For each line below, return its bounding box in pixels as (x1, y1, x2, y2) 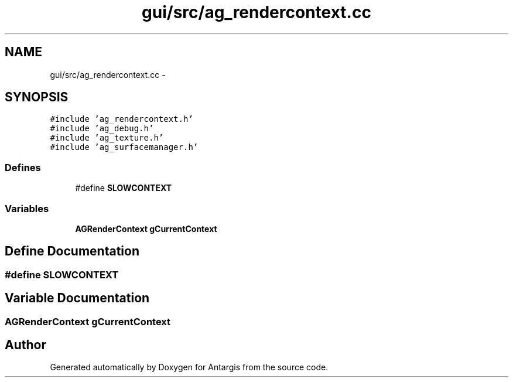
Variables (5, 202, 49, 214)
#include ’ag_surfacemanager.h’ (50, 142, 199, 152)
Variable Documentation (5, 291, 150, 306)
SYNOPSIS (5, 90, 69, 105)
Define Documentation (5, 244, 139, 259)
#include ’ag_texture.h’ (50, 133, 164, 143)
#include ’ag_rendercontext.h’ (50, 114, 193, 124)
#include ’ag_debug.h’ (50, 124, 154, 134)
